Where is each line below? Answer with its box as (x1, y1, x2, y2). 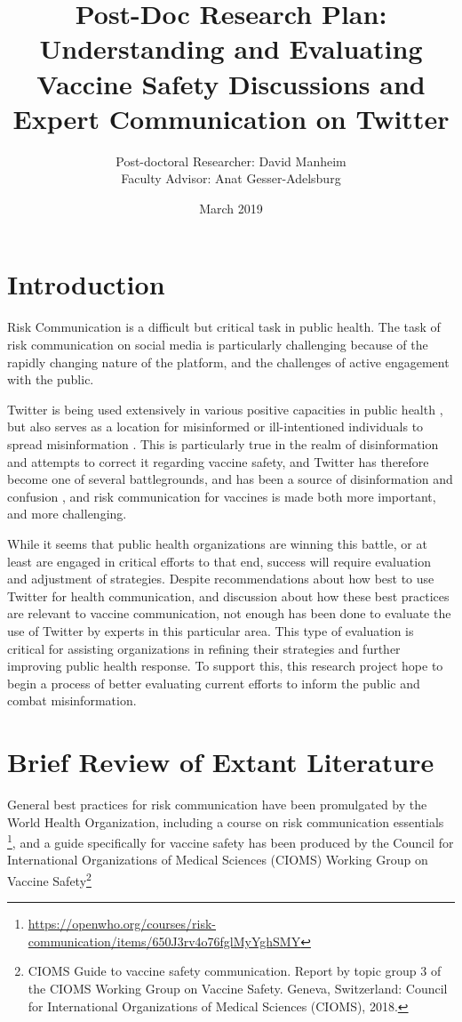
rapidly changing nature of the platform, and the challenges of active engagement (7, 352, 450, 371)
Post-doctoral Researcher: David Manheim (115, 151, 346, 170)
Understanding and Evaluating (39, 30, 423, 67)
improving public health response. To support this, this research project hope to (7, 656, 443, 675)
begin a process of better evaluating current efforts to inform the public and (7, 673, 420, 692)
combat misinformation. (7, 691, 137, 710)
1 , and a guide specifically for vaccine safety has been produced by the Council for (7, 831, 454, 851)
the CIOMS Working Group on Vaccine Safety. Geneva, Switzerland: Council (28, 979, 448, 998)
